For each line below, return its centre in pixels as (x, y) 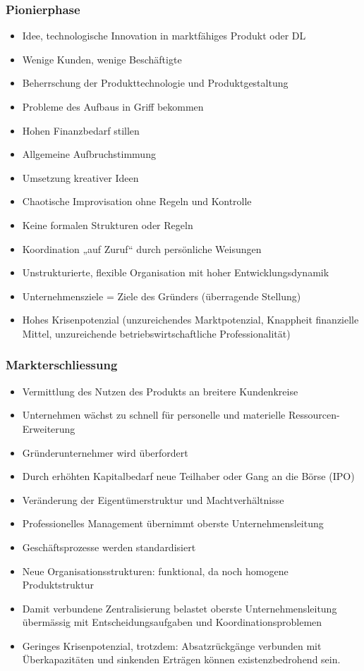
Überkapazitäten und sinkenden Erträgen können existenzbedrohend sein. (181, 659)
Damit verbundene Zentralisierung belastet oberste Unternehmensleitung (180, 608)
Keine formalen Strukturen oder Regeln (108, 224)
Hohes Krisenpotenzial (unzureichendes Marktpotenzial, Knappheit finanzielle (190, 320)
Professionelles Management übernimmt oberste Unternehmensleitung (173, 523)
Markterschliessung (62, 365)
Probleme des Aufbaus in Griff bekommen (113, 106)
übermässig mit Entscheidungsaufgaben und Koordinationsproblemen (172, 622)
